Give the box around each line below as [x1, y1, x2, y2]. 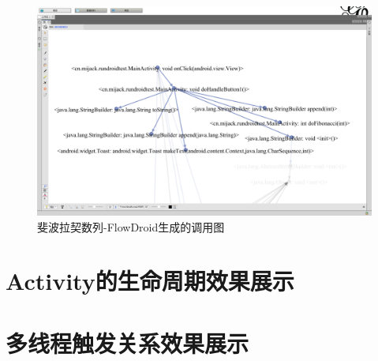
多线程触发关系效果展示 [6, 326, 249, 359]
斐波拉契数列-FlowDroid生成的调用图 [37, 218, 225, 235]
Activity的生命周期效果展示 [6, 265, 294, 297]
